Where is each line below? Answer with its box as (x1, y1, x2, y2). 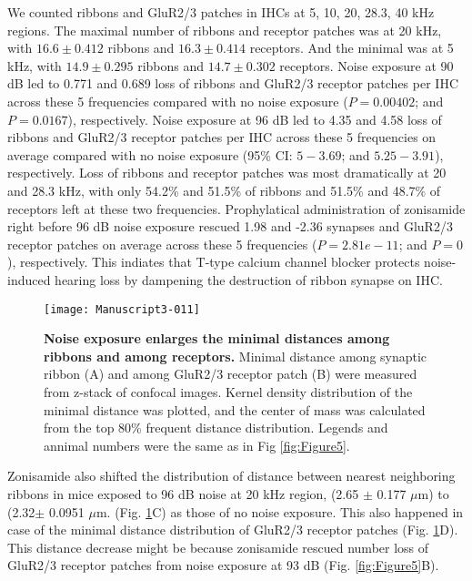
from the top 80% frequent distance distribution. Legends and (44, 418, 388, 437)
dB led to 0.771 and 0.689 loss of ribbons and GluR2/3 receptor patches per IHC (7, 74, 459, 93)
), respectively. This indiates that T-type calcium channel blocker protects (7, 252, 420, 271)
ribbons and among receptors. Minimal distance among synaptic (44, 346, 427, 365)
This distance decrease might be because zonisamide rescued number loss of (7, 537, 429, 556)
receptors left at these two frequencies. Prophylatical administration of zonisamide (7, 199, 466, 218)
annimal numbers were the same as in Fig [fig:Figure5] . (44, 435, 350, 454)
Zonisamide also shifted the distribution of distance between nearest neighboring (7, 466, 456, 485)
